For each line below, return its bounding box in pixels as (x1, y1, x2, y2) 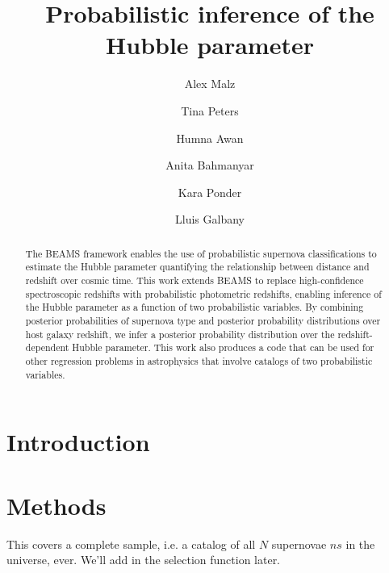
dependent (25, 341, 69, 354)
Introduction (6, 425, 150, 458)
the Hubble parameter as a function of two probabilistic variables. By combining (25, 300, 364, 314)
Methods (6, 488, 107, 521)
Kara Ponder (178, 183, 242, 200)
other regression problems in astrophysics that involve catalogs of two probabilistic (25, 353, 373, 367)
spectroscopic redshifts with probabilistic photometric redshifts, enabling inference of (25, 286, 382, 300)
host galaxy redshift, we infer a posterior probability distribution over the (25, 327, 335, 341)
